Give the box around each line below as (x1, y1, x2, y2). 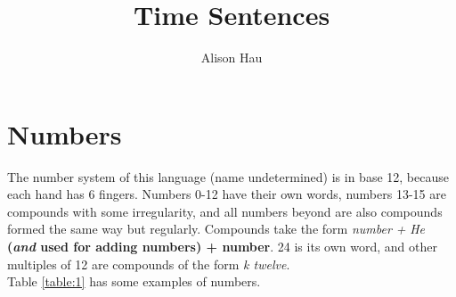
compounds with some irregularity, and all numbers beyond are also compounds (7, 202, 443, 220)
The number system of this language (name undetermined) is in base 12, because (7, 167, 449, 186)
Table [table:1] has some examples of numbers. (7, 272, 261, 291)
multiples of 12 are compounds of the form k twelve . (7, 254, 290, 273)
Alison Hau (200, 48, 263, 67)
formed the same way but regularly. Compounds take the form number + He (7, 219, 426, 238)
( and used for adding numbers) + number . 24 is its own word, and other (7, 237, 437, 256)
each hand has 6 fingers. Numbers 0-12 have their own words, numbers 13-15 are (7, 185, 446, 203)
